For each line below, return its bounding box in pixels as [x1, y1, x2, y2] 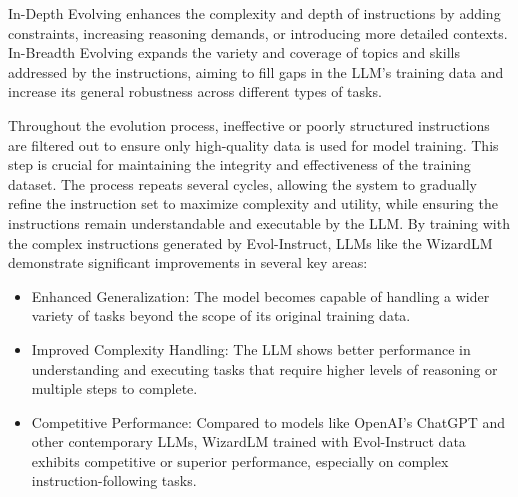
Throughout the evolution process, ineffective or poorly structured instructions [8, 114, 490, 135]
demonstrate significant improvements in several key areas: [8, 252, 368, 273]
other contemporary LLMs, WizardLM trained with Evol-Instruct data [31, 431, 466, 452]
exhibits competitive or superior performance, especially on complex [31, 450, 449, 471]
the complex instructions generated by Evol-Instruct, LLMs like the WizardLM [8, 232, 493, 253]
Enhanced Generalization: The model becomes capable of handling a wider [31, 285, 490, 306]
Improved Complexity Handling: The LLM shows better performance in [31, 338, 471, 359]
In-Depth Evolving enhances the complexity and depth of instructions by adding [8, 3, 501, 23]
